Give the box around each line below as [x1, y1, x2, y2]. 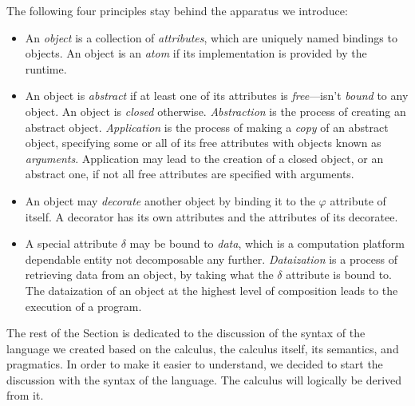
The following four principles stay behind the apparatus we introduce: [6, 2, 348, 18]
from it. [6, 387, 44, 404]
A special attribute [25, 235, 118, 252]
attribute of [330, 192, 386, 209]
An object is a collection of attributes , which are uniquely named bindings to [25, 29, 397, 46]
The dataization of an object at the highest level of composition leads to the [25, 281, 398, 298]
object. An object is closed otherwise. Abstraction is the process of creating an [25, 102, 406, 119]
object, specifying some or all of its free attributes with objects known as [25, 134, 381, 151]
